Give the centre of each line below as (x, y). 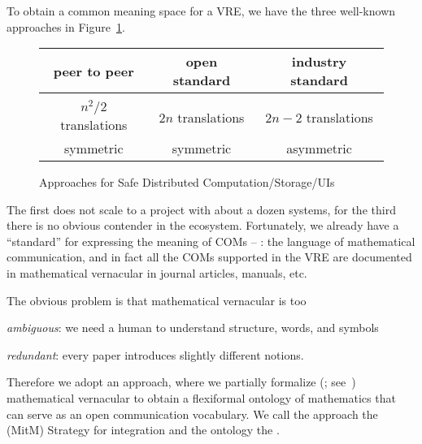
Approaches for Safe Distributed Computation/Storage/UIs (187, 181)
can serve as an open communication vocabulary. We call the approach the (192, 414)
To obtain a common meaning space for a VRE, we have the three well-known (201, 11)
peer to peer (94, 71)
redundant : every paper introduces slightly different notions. (155, 354)
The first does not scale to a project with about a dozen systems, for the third (201, 209)
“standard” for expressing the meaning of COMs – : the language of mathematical (211, 241)
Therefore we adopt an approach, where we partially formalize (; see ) (181, 382)
